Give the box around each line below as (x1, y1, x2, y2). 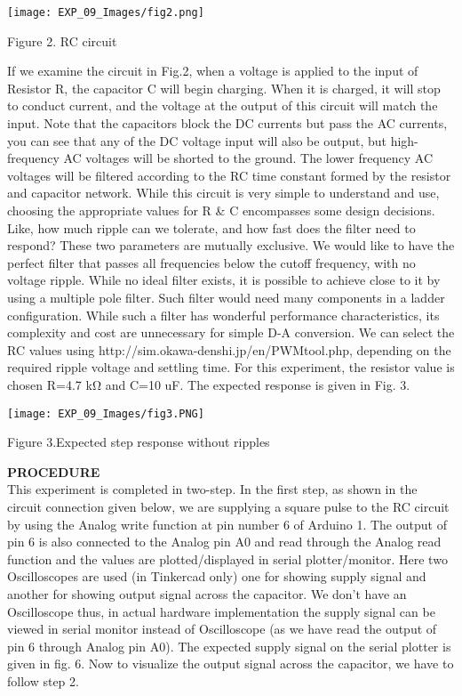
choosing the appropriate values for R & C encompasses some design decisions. (7, 201, 435, 219)
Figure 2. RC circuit (7, 31, 117, 50)
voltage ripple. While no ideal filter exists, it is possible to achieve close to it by (7, 271, 441, 289)
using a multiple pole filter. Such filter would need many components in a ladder (7, 287, 445, 306)
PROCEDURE (7, 462, 100, 481)
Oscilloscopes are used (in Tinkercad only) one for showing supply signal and (7, 567, 426, 586)
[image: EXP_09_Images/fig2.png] (7, 6, 204, 19)
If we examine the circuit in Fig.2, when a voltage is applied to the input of (7, 61, 418, 80)
